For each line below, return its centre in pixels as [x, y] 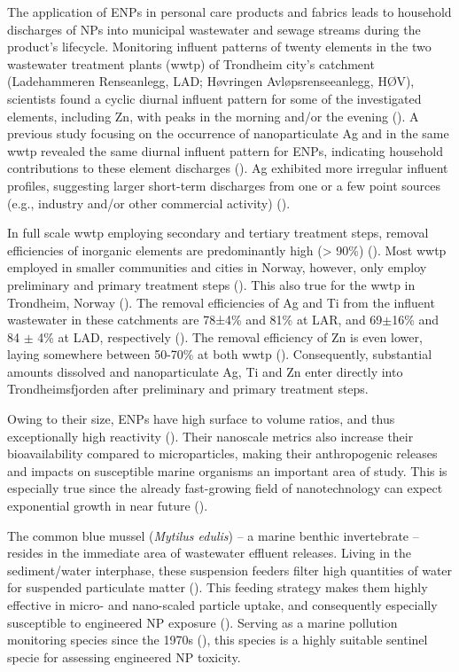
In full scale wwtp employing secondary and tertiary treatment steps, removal [218, 233]
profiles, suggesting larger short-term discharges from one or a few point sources [224, 185]
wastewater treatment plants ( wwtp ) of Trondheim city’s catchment [191, 63]
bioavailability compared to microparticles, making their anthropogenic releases [222, 453]
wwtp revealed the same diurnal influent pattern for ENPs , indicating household [226, 150]
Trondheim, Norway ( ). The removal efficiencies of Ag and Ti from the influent [221, 302]
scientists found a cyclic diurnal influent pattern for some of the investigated [214, 98]
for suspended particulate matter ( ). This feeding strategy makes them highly [218, 587]
